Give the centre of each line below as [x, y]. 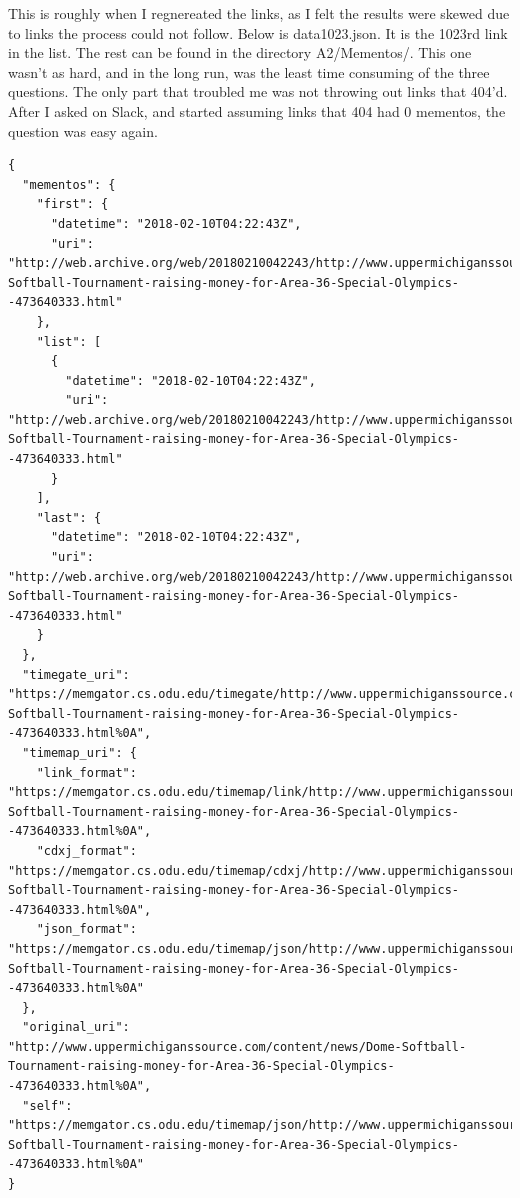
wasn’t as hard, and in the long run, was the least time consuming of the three [249, 71]
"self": [47, 1105]
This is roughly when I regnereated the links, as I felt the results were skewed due [259, 13]
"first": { [72, 204]
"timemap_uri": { [79, 752]
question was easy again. [83, 130]
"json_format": [86, 929]
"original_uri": [76, 1027]
